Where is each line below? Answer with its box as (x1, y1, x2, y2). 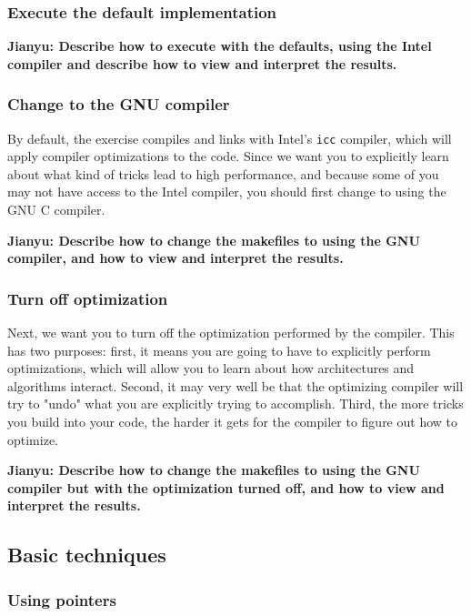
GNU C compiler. (7, 200, 105, 219)
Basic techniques (7, 540, 166, 569)
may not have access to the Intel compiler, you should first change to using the (7, 182, 446, 201)
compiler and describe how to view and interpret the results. (7, 54, 397, 73)
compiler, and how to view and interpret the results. (7, 248, 344, 268)
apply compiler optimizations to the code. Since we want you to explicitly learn (7, 146, 449, 166)
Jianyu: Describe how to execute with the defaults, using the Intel (7, 36, 432, 56)
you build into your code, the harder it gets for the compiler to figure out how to (7, 412, 457, 431)
